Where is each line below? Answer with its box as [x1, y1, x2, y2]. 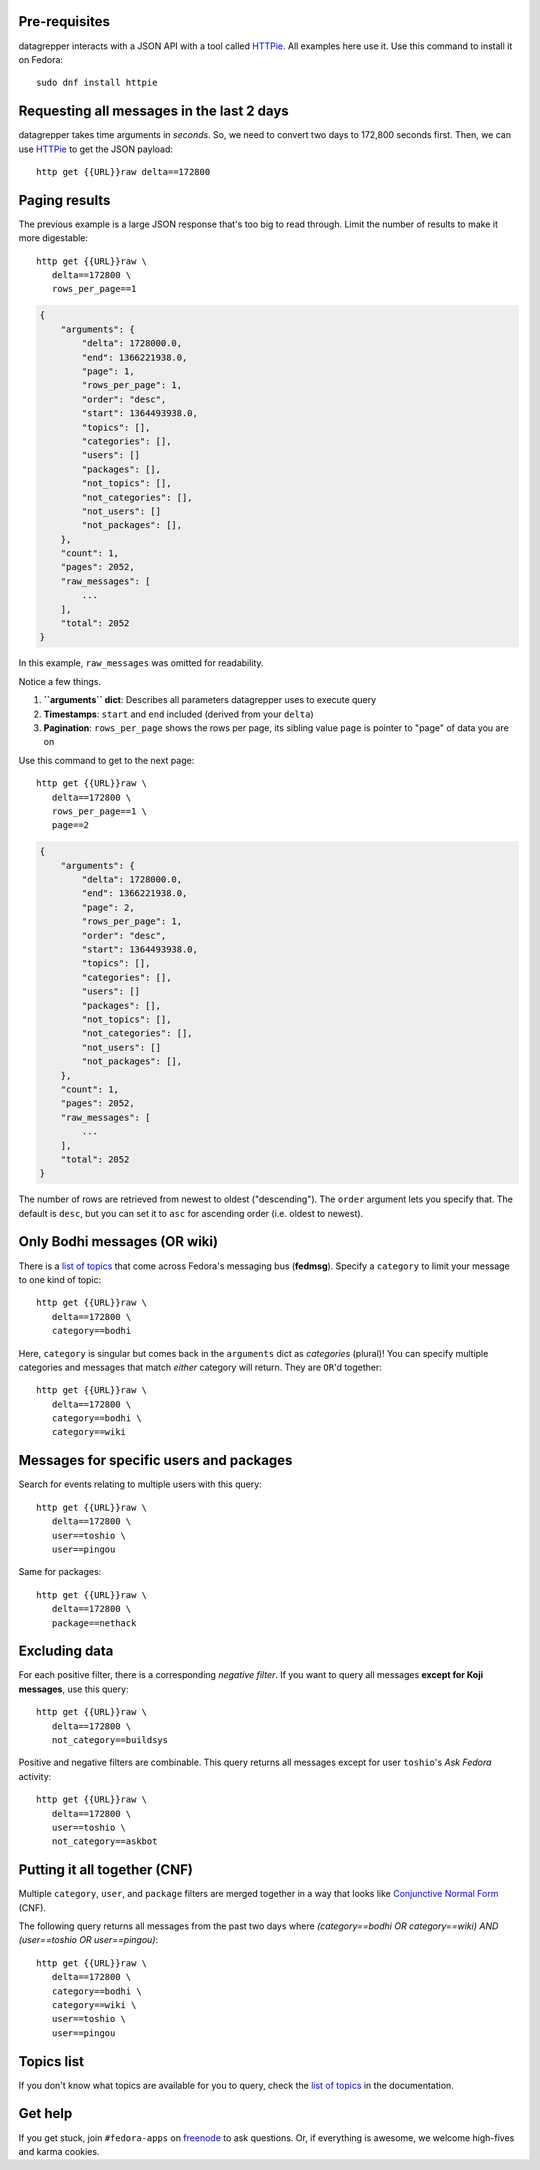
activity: [18, 1770, 52, 1782]
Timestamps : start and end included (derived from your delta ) [43, 708, 314, 720]
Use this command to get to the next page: [18, 754, 195, 766]
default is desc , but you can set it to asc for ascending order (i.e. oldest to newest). [18, 1207, 364, 1219]
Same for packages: [18, 1566, 102, 1578]
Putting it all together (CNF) [18, 1861, 194, 1879]
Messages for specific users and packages [18, 1452, 293, 1469]
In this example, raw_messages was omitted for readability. [18, 657, 264, 669]
